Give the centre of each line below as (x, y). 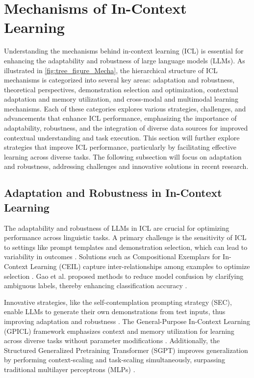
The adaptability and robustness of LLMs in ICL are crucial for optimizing (117, 228)
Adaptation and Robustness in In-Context (113, 193)
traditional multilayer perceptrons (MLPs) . (70, 369)
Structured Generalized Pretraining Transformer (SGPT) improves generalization (126, 350)
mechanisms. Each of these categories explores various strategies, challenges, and (125, 108)
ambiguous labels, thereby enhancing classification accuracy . (96, 285)
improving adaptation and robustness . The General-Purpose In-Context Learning (127, 321)
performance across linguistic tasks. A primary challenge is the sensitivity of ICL (125, 237)
